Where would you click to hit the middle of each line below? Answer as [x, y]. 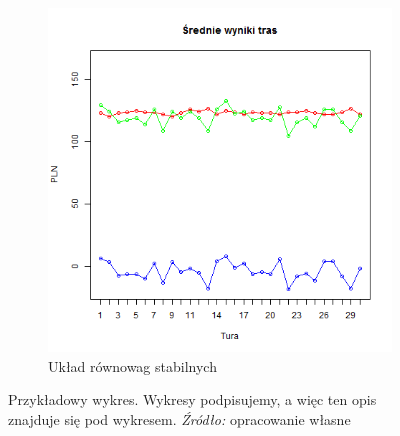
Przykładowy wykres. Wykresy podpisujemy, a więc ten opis [192, 399]
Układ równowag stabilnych [132, 365]
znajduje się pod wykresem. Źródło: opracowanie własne [179, 418]
